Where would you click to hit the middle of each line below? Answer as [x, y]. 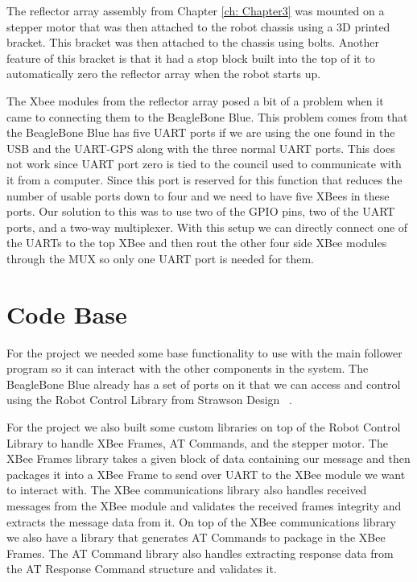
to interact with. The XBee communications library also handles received [187, 490]
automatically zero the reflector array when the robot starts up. [164, 74]
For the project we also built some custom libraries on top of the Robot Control [204, 427]
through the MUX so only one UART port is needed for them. [160, 258]
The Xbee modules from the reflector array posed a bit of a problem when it [195, 100]
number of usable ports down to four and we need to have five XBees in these [198, 195]
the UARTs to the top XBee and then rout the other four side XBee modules [197, 243]
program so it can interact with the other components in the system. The [188, 368]
